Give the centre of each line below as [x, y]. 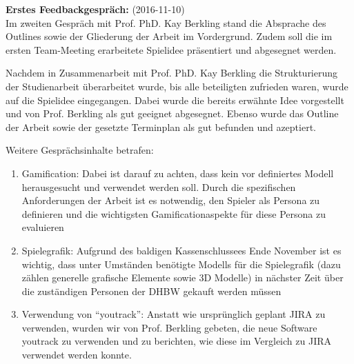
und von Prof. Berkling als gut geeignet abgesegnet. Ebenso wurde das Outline [172, 113]
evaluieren [43, 227]
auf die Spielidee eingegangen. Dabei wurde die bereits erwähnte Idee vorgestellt [175, 100]
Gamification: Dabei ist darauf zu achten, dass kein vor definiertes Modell [178, 173]
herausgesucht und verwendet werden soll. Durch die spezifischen [159, 186]
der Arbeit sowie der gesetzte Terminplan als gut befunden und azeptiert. [161, 127]
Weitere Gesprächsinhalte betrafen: [80, 150]
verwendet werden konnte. [77, 355]
